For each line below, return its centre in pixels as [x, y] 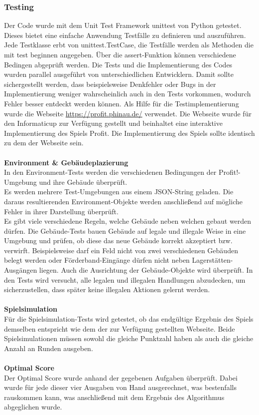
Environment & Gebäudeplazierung [66, 162]
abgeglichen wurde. [33, 407]
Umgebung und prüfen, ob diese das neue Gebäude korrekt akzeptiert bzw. [118, 240]
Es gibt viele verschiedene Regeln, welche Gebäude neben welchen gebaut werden [128, 221]
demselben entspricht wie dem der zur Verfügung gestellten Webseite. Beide [120, 328]
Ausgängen [21, 270]
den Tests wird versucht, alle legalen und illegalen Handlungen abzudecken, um [125, 279]
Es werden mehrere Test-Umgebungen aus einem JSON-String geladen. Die [119, 192]
